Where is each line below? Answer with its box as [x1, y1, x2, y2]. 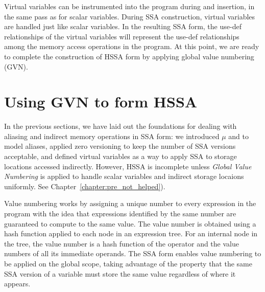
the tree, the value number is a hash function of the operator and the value [4, 238, 239, 249]
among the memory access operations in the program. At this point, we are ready [4, 41, 259, 52]
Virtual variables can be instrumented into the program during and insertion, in [4, 1, 255, 11]
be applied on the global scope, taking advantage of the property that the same [4, 258, 252, 268]
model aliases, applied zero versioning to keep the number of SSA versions [4, 141, 236, 151]
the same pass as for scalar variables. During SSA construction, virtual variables [4, 11, 255, 21]
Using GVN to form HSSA [4, 91, 198, 112]
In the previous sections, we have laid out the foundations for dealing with [4, 121, 237, 131]
